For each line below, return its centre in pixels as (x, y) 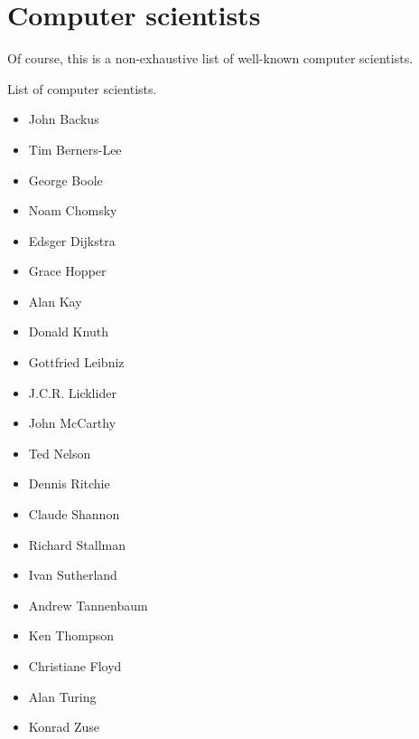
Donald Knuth (68, 332)
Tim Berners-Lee (75, 149)
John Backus (64, 119)
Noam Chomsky (73, 210)
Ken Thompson (71, 635)
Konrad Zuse (64, 727)
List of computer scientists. (82, 88)
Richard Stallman (77, 544)
